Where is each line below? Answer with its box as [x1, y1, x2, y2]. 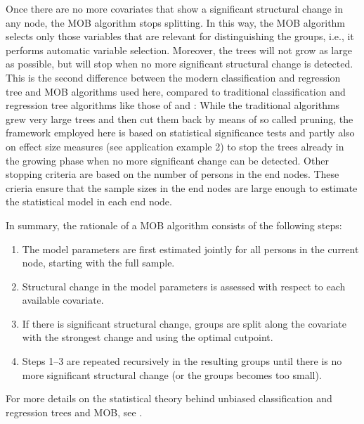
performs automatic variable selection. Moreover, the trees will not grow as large [6, 42, 352, 57]
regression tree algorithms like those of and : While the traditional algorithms [6, 98, 340, 113]
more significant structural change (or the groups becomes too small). [22, 367, 322, 382]
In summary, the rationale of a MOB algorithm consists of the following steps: [6, 217, 342, 232]
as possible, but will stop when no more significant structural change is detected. [6, 56, 353, 71]
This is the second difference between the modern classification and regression [6, 70, 341, 84]
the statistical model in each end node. [6, 194, 172, 209]
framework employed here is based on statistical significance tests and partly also [6, 125, 355, 140]
